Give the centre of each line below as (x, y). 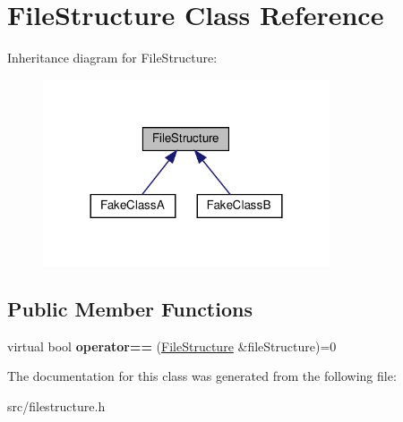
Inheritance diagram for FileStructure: (112, 58)
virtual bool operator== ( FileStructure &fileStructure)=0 (172, 346)
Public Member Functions (130, 308)
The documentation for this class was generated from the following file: (202, 376)
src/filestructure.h (56, 405)
